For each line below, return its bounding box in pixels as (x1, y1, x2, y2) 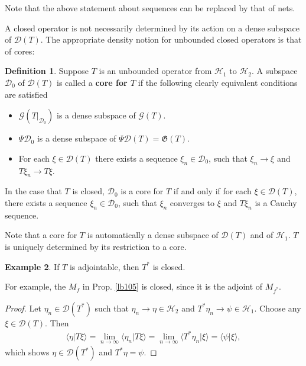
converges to (170, 196, 215, 208)
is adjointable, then (69, 260, 139, 272)
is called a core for (57, 76, 128, 88)
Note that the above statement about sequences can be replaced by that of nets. (5, 2, 295, 14)
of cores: (5, 44, 35, 57)
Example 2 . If (5, 260, 60, 272)
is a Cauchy (255, 196, 297, 208)
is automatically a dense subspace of (87, 229, 219, 241)
